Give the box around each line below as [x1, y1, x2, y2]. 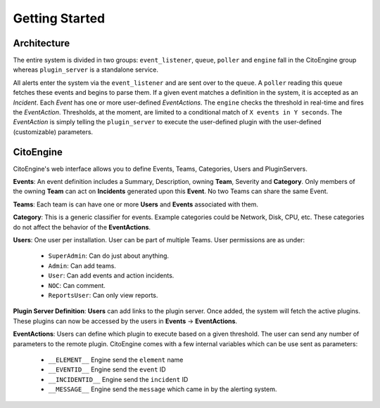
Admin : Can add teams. [48, 261, 116, 270]
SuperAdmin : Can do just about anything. [48, 251, 169, 260]
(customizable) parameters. [13, 127, 94, 136]
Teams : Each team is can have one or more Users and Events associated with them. [13, 200, 258, 209]
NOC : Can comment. [48, 281, 106, 289]
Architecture [13, 37, 70, 49]
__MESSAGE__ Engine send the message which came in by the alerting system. [48, 385, 277, 393]
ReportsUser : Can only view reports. [48, 291, 158, 299]
